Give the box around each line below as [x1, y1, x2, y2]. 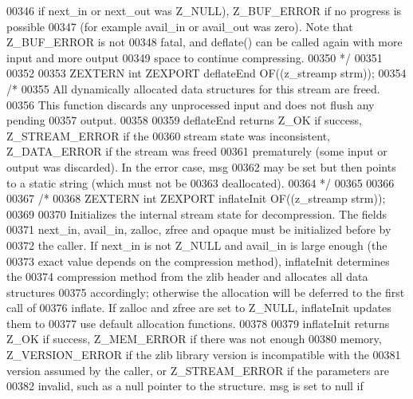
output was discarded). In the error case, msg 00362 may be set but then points [6, 158, 396, 175]
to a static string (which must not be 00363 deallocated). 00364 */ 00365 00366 [6, 174, 395, 191]
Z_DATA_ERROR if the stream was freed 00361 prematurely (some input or [6, 143, 387, 160]
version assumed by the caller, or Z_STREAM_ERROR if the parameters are [6, 361, 390, 378]
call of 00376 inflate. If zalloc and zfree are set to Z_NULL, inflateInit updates [6, 299, 391, 316]
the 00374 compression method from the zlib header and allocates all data [6, 268, 368, 285]
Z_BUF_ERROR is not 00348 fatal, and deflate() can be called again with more [6, 34, 403, 50]
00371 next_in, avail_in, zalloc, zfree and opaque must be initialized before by [6, 221, 391, 238]
